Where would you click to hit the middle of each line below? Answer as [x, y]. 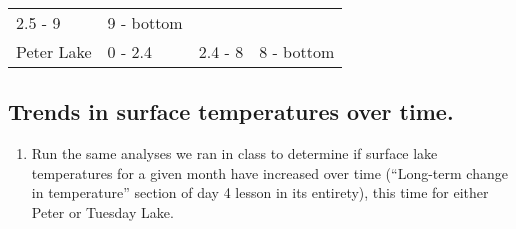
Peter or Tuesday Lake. [102, 211]
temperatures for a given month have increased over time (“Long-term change [269, 172]
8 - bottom [297, 51]
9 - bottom [145, 22]
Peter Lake [54, 51]
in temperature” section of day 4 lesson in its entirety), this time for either [260, 192]
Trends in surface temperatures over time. [231, 111]
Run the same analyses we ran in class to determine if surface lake [234, 153]
